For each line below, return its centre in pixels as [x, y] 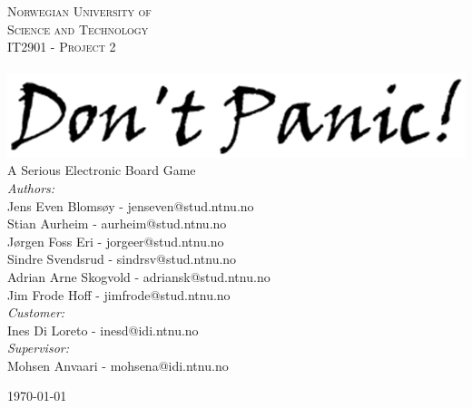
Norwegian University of [79, 11]
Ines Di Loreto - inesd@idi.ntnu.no [103, 330]
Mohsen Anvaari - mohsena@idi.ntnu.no [118, 365]
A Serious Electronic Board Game [102, 170]
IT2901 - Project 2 [62, 47]
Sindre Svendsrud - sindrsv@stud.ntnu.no [122, 259]
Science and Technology [78, 29]
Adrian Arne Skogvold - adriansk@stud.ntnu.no [139, 276]
